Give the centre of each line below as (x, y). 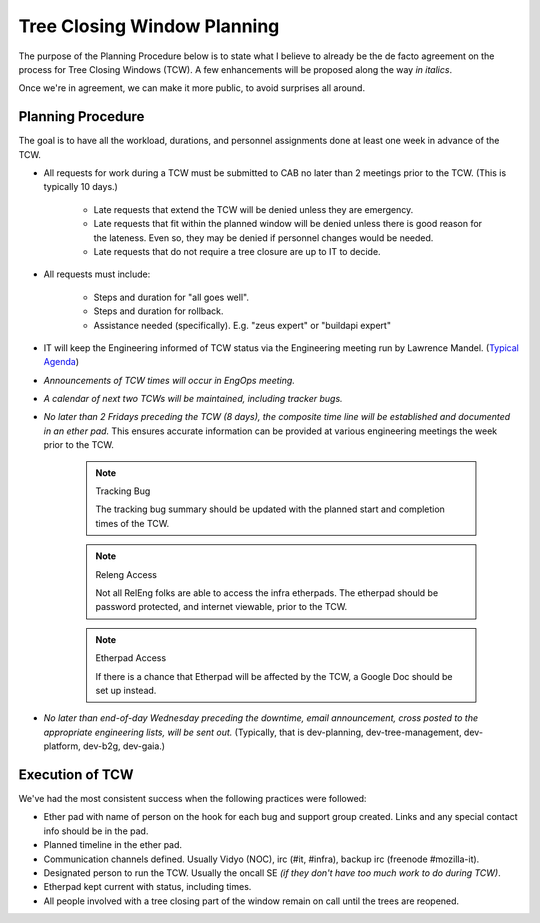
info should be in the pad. (96, 831)
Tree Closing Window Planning (149, 26)
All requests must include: (97, 274)
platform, (62, 746)
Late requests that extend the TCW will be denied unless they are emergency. (253, 209)
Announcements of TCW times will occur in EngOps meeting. (169, 380)
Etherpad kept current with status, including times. (147, 887)
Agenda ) (61, 362)
